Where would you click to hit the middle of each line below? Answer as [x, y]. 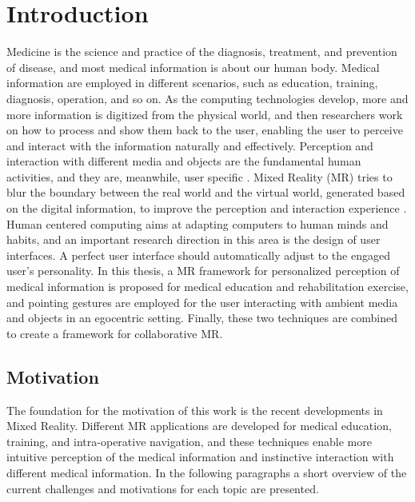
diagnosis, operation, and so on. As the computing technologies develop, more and [207, 98]
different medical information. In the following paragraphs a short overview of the [207, 472]
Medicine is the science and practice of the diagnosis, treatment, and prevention [202, 52]
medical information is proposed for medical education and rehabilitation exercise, [207, 287]
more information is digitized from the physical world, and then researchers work [205, 114]
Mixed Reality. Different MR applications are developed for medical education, [199, 426]
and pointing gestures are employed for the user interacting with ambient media [202, 302]
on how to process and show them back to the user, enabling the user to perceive [205, 130]
